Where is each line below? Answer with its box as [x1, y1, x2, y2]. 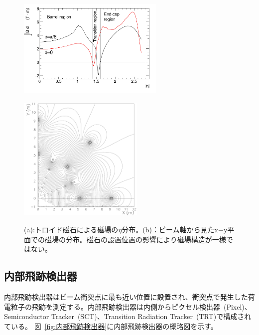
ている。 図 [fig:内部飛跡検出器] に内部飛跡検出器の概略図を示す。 [4, 321, 218, 331]
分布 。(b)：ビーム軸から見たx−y [122, 224, 228, 234]
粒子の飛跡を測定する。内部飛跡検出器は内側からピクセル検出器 [10, 301, 220, 312]
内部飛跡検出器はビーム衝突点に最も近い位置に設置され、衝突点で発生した [4, 291, 248, 302]
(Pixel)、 [223, 301, 252, 312]
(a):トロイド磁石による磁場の [24, 224, 119, 234]
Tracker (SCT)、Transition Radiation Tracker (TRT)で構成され [51, 311, 252, 322]
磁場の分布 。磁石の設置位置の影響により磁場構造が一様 [44, 234, 226, 244]
